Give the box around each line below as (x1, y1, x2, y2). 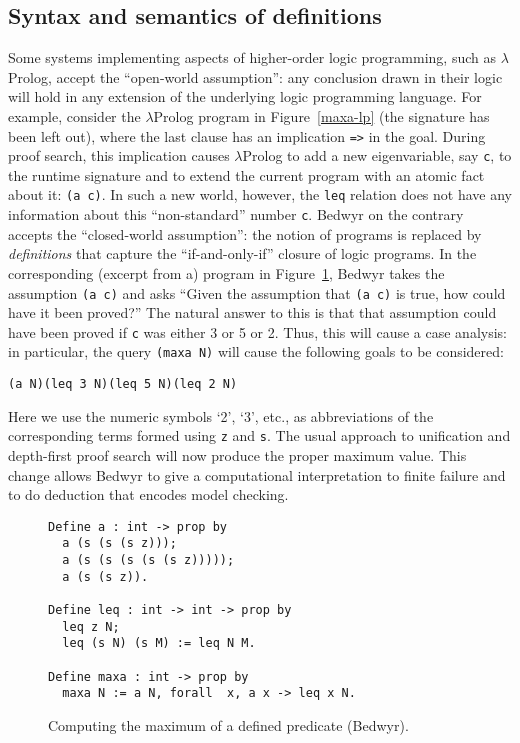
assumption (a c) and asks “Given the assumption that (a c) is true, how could (8, 282, 506, 303)
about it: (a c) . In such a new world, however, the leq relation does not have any (8, 184, 512, 205)
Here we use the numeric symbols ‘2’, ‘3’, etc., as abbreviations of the (8, 405, 434, 426)
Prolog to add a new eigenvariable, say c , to (242, 145, 512, 166)
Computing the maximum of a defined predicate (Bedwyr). (48, 715, 409, 736)
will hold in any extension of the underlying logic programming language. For (8, 86, 482, 107)
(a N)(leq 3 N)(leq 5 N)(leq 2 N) (8, 377, 238, 392)
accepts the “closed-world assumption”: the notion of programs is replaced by (8, 223, 482, 244)
